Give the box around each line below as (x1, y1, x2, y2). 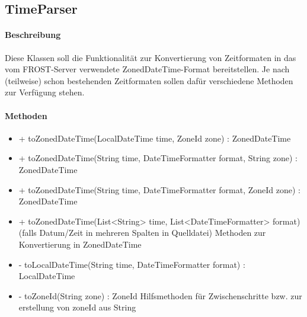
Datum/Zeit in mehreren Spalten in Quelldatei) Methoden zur (39, 226, 266, 239)
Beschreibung (5, 28, 61, 41)
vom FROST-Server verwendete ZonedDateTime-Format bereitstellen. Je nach (5, 63, 290, 75)
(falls (18, 226, 37, 239)
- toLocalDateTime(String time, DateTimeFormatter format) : (18, 258, 245, 270)
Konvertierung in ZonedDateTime (18, 238, 142, 250)
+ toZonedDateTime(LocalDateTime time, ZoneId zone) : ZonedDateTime (18, 132, 291, 144)
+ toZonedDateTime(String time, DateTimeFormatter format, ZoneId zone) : (18, 183, 300, 196)
